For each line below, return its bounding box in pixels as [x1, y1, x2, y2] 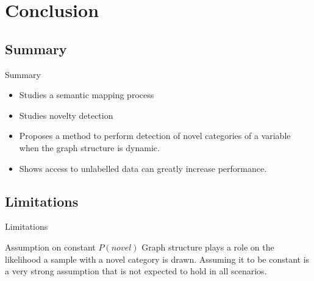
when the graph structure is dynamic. [19, 141, 160, 154]
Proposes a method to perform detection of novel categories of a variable [19, 129, 291, 142]
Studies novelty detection [19, 108, 113, 121]
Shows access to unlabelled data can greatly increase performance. [19, 162, 267, 174]
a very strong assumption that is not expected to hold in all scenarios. [5, 265, 267, 277]
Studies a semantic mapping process [19, 88, 154, 101]
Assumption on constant [5, 240, 96, 253]
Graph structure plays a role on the [141, 240, 274, 253]
